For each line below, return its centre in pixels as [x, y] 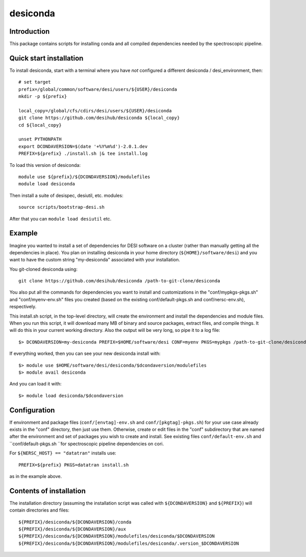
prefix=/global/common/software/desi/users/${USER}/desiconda [98, 89]
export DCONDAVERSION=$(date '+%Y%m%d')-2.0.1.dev [83, 146]
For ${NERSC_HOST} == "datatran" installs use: [63, 453]
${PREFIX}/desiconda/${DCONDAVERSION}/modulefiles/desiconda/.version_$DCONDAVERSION [129, 543]
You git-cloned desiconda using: [43, 269]
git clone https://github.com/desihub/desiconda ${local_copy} [99, 118]
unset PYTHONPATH [40, 139]
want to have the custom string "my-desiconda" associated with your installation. [95, 260]
